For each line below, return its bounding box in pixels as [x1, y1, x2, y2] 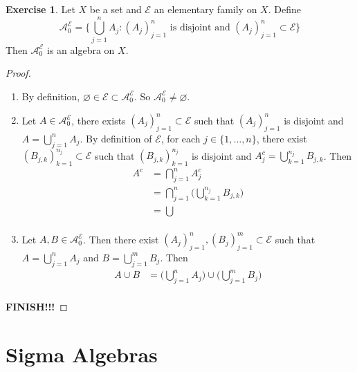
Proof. [6, 66, 31, 80]
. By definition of [80, 131, 152, 145]
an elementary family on [154, 2, 257, 16]
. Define [268, 2, 301, 16]
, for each [161, 131, 201, 145]
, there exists [71, 113, 126, 127]
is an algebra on [47, 42, 115, 57]
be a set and [89, 2, 142, 16]
